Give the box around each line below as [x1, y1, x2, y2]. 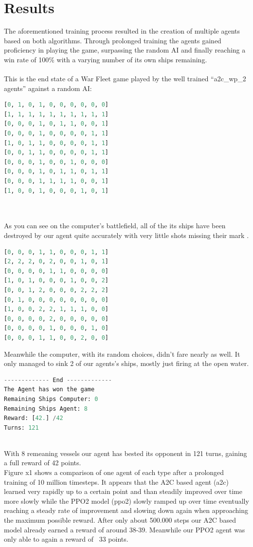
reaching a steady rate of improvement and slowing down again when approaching [4, 505, 248, 515]
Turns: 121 [4, 424, 39, 431]
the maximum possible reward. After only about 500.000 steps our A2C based [4, 515, 236, 525]
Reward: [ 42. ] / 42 [4, 415, 63, 422]
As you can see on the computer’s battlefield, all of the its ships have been [4, 220, 226, 231]
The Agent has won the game [4, 386, 95, 393]
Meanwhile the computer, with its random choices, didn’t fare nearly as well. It [4, 348, 240, 359]
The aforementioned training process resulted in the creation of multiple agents [4, 26, 240, 36]
